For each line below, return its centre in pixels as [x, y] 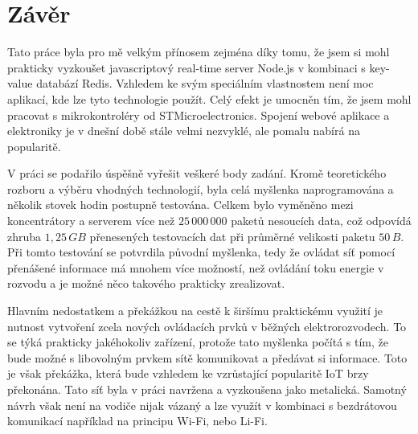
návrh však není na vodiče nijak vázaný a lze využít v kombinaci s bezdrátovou [202, 405]
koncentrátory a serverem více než [91, 221]
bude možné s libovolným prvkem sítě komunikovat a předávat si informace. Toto [207, 357]
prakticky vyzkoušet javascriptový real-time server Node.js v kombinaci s [186, 67]
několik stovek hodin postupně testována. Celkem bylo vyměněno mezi [180, 205]
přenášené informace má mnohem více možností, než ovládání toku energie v [196, 267]
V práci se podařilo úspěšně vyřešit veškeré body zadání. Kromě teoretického [197, 173]
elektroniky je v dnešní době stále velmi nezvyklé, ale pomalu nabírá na [184, 131]
